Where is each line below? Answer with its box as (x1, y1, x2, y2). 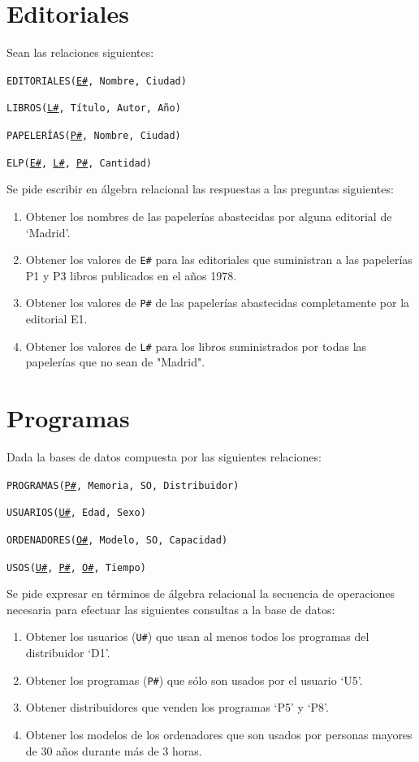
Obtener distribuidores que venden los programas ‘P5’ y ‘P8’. (25, 699, 329, 716)
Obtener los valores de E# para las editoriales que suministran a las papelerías (25, 251, 413, 268)
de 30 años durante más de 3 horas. (25, 742, 202, 759)
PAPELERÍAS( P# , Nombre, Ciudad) (6, 130, 181, 142)
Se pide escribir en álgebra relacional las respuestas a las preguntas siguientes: (6, 180, 394, 197)
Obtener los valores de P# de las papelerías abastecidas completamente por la (25, 294, 410, 311)
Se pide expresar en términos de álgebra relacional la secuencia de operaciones (6, 585, 395, 602)
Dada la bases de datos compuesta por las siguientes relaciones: (6, 448, 322, 465)
